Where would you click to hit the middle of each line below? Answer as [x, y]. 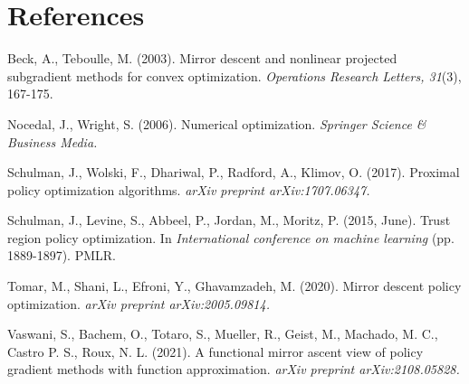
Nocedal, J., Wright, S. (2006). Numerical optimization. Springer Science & [217, 123]
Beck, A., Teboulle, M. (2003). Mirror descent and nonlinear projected [202, 58]
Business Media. [53, 141]
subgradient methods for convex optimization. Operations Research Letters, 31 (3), [234, 75]
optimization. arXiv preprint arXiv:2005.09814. [139, 303]
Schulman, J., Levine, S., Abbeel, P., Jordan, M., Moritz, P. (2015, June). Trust [229, 220]
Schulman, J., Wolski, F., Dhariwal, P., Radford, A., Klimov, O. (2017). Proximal [234, 172]
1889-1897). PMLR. [62, 255]
